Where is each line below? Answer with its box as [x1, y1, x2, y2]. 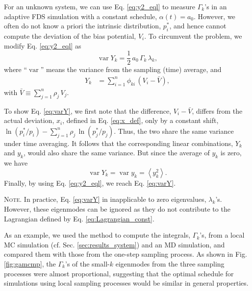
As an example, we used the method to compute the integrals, [4, 230, 191, 240]
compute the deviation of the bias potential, [4, 30, 136, 41]
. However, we [194, 11, 235, 21]
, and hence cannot [169, 21, 227, 31]
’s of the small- [65, 258, 110, 268]
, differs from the [192, 105, 243, 116]
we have [4, 158, 28, 168]
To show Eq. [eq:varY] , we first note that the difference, [4, 105, 172, 116]
